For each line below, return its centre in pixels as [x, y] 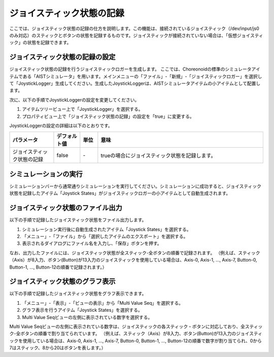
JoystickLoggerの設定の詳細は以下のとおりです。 [61, 125]
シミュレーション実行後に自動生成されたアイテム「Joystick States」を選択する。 [107, 229]
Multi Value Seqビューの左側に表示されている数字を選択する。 [87, 317]
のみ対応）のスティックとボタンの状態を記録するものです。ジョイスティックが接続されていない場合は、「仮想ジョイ [130, 35]
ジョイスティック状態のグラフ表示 [63, 282]
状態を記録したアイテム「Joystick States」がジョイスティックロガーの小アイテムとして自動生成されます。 [120, 193]
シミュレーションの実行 [46, 174]
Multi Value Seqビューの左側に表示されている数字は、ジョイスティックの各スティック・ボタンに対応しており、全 [127, 326]
